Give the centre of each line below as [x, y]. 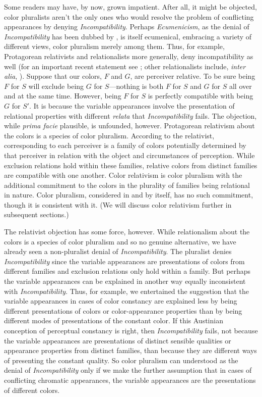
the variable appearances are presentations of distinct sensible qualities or [118, 340]
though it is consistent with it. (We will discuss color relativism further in [118, 204]
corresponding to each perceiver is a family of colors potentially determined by [125, 145]
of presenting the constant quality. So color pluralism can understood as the [121, 360]
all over [240, 86]
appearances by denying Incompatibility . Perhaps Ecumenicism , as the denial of [127, 27]
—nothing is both [136, 86]
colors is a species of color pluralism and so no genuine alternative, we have [120, 241]
